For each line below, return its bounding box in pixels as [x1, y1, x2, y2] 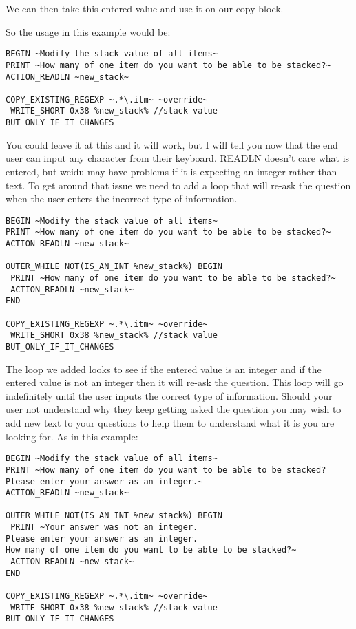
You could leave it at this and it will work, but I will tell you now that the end [6, 137, 338, 151]
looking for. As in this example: [6, 429, 138, 443]
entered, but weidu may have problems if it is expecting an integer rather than [6, 164, 337, 178]
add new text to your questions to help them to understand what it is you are [6, 416, 335, 429]
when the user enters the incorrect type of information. [6, 191, 238, 206]
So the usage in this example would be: [6, 24, 171, 39]
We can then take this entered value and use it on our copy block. [6, 1, 284, 15]
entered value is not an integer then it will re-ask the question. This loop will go [6, 375, 344, 390]
